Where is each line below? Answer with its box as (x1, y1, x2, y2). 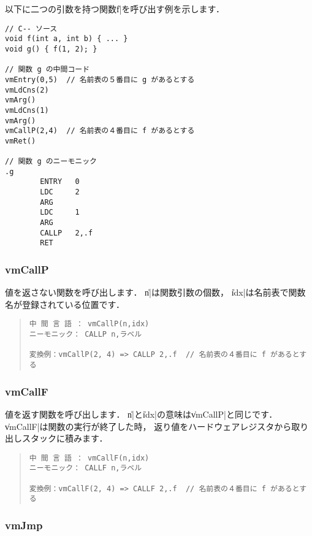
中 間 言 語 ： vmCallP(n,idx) (29, 320, 150, 329)
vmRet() (5, 136, 36, 145)
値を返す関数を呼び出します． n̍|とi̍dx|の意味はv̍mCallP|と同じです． (5, 407, 278, 420)
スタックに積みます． (21, 432, 108, 445)
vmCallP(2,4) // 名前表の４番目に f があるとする (5, 126, 195, 136)
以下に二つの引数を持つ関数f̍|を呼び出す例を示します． (5, 2, 224, 15)
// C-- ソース (5, 24, 58, 33)
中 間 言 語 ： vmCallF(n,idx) (29, 453, 150, 462)
